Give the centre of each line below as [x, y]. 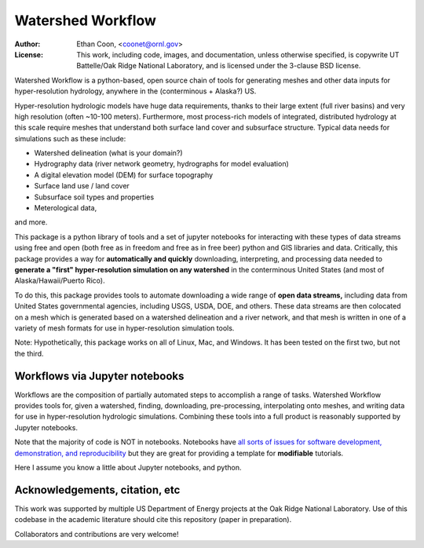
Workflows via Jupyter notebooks [99, 376]
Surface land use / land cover [82, 186]
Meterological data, [66, 208]
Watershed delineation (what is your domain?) [109, 153]
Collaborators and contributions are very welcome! [97, 534]
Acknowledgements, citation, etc [97, 490]
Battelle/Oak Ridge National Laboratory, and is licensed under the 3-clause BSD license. [219, 66]
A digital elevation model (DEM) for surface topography [124, 175]
